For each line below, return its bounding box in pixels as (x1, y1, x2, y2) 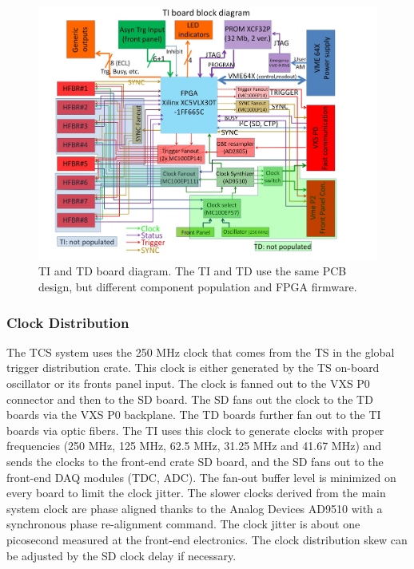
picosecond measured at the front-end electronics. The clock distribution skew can (6, 531, 408, 548)
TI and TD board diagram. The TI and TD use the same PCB (38, 263, 347, 279)
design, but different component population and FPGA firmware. (38, 279, 357, 295)
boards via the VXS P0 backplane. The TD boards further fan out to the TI (6, 406, 381, 423)
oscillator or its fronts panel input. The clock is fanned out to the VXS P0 (6, 375, 370, 392)
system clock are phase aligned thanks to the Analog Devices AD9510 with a (6, 500, 383, 516)
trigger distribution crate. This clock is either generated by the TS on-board (6, 359, 380, 376)
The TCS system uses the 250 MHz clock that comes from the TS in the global (6, 343, 395, 360)
